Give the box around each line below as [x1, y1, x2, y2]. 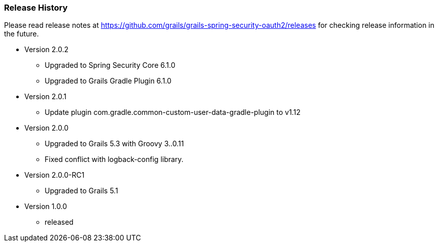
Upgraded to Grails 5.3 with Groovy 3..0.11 [45, 139, 184, 148]
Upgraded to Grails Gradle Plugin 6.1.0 [45, 76, 172, 86]
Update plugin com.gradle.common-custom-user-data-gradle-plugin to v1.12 [45, 108, 301, 117]
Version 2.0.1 [24, 92, 66, 101]
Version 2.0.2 [24, 45, 69, 54]
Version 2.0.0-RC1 [24, 171, 85, 180]
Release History [4, 3, 68, 13]
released [45, 218, 74, 227]
